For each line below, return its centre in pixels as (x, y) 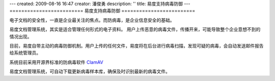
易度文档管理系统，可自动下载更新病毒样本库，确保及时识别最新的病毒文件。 (90, 71)
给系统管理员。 (25, 53)
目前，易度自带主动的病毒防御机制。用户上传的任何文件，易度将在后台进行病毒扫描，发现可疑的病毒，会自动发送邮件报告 (136, 46)
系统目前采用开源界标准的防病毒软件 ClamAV (57, 62)
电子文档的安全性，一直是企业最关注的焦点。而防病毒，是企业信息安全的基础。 (92, 20)
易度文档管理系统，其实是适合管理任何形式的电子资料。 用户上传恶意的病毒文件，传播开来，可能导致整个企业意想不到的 (135, 29)
